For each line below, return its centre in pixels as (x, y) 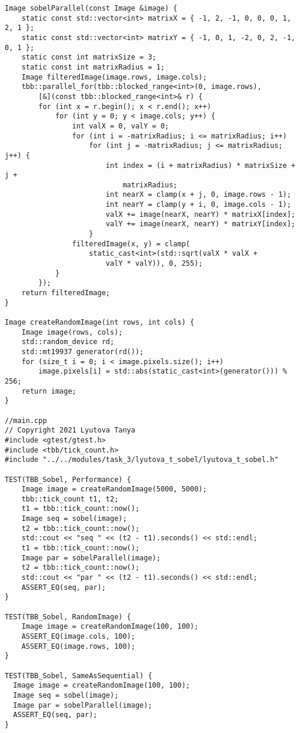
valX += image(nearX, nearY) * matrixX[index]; (200, 214)
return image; (49, 391)
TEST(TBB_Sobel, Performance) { (68, 479)
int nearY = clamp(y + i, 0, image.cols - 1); (198, 205)
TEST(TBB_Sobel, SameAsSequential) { (79, 676)
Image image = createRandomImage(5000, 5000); (114, 489)
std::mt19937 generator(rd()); (83, 351)
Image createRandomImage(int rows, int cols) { (100, 322)
